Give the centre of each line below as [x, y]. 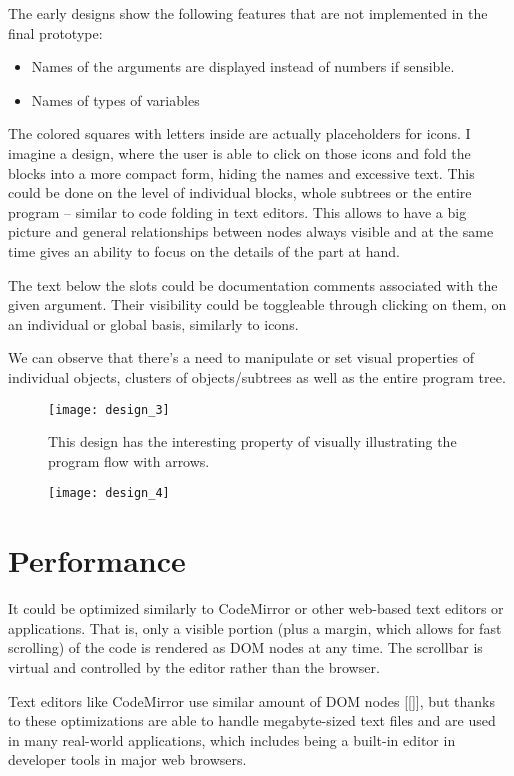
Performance [97, 560]
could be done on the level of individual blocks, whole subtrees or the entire [240, 192]
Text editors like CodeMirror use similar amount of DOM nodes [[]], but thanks [251, 700]
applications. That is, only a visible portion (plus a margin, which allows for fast [255, 627]
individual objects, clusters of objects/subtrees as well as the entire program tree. [257, 376]
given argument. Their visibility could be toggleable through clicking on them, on [257, 304]
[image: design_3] [109, 409]
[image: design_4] [109, 493]
